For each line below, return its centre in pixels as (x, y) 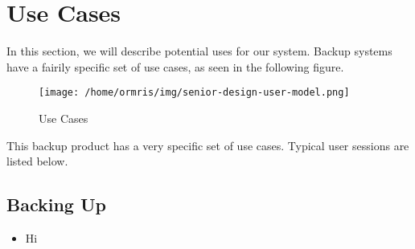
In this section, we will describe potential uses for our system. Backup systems (199, 51)
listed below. (37, 161)
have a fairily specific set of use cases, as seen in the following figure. (175, 66)
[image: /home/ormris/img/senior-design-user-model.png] (194, 93)
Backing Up (56, 204)
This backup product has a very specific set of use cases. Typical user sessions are (208, 145)
